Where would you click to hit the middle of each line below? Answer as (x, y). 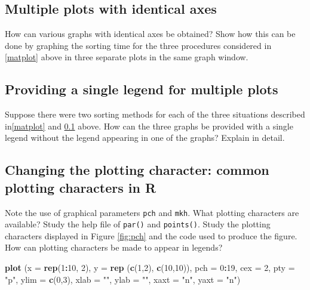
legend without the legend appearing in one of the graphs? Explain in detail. (145, 138)
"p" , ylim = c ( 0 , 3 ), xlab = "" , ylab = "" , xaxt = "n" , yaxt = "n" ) (123, 279)
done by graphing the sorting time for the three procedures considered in (138, 45)
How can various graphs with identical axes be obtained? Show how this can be (150, 34)
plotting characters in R (81, 187)
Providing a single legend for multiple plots (142, 89)
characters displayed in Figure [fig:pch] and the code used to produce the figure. (151, 235)
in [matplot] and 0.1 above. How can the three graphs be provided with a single (149, 126)
